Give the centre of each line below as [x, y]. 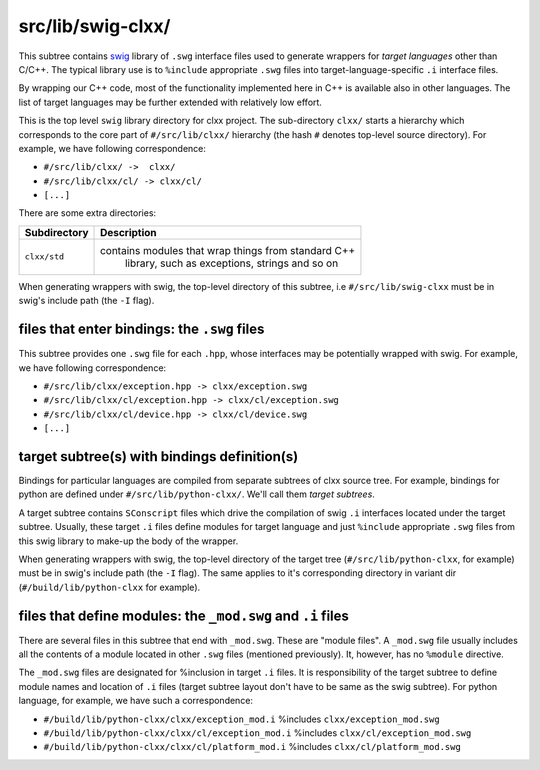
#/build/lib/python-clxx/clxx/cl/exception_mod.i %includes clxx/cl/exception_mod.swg [257, 732]
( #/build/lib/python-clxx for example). [109, 587]
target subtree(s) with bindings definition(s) [158, 456]
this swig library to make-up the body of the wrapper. [128, 541]
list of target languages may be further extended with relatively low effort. [170, 102]
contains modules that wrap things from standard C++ [228, 250]
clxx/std [44, 256]
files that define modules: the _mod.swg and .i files [184, 615]
